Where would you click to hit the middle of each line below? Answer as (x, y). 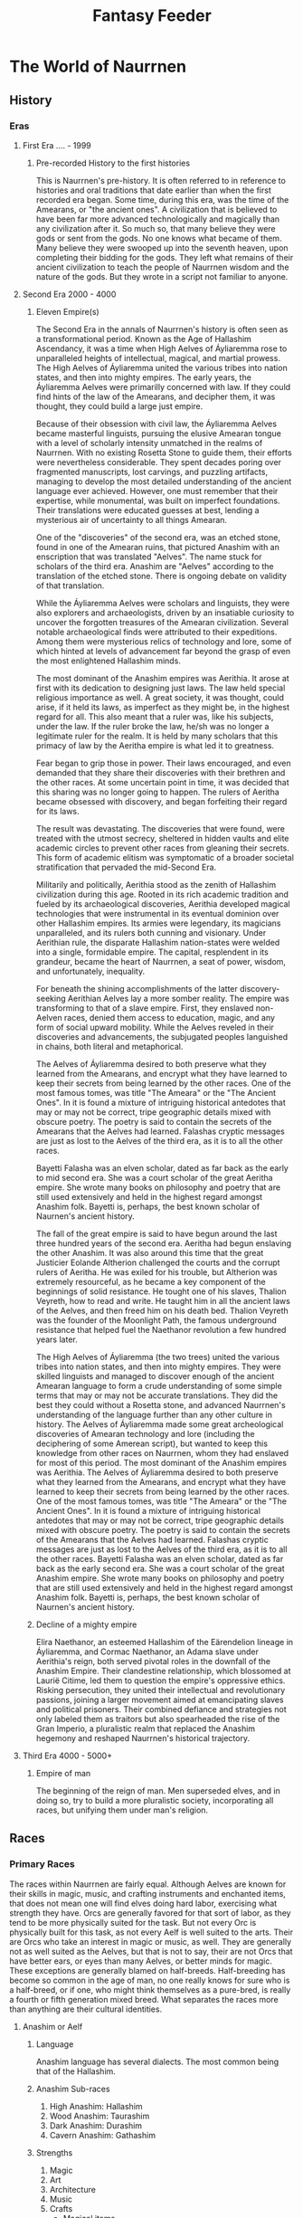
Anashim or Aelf (52, 2026)
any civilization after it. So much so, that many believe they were (156, 228)
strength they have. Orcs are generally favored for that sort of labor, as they (150, 1913)
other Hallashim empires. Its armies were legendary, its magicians (158, 923)
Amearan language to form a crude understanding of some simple (159, 1385)
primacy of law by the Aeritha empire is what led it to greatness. (155, 745)
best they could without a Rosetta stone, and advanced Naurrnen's (161, 1404)
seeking (51, 998)
